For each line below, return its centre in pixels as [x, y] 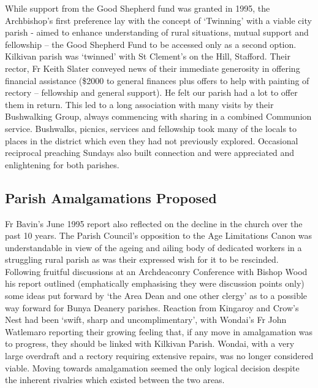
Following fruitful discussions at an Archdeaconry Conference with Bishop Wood [156, 271]
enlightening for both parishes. [62, 164]
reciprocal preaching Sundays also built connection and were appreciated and [150, 153]
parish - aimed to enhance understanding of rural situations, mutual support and [157, 32]
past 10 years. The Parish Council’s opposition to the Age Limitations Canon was [159, 235]
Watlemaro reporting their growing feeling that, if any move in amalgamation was [159, 331]
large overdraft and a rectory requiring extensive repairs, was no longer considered [159, 356]
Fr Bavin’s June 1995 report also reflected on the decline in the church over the [154, 223]
